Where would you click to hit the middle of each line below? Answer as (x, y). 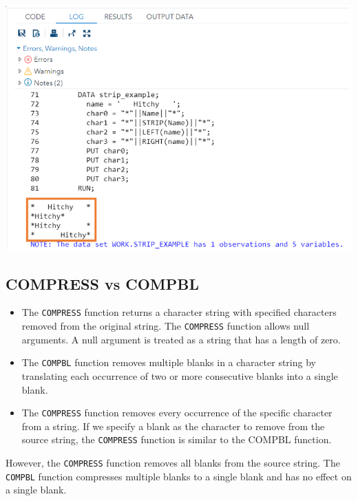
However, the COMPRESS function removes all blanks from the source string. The (173, 463)
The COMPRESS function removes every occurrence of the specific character (177, 413)
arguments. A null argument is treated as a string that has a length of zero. (181, 339)
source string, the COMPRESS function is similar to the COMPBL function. (177, 439)
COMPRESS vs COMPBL (102, 283)
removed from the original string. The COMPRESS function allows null (166, 326)
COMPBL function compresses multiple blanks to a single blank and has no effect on (179, 476)
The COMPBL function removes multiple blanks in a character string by (169, 362)
